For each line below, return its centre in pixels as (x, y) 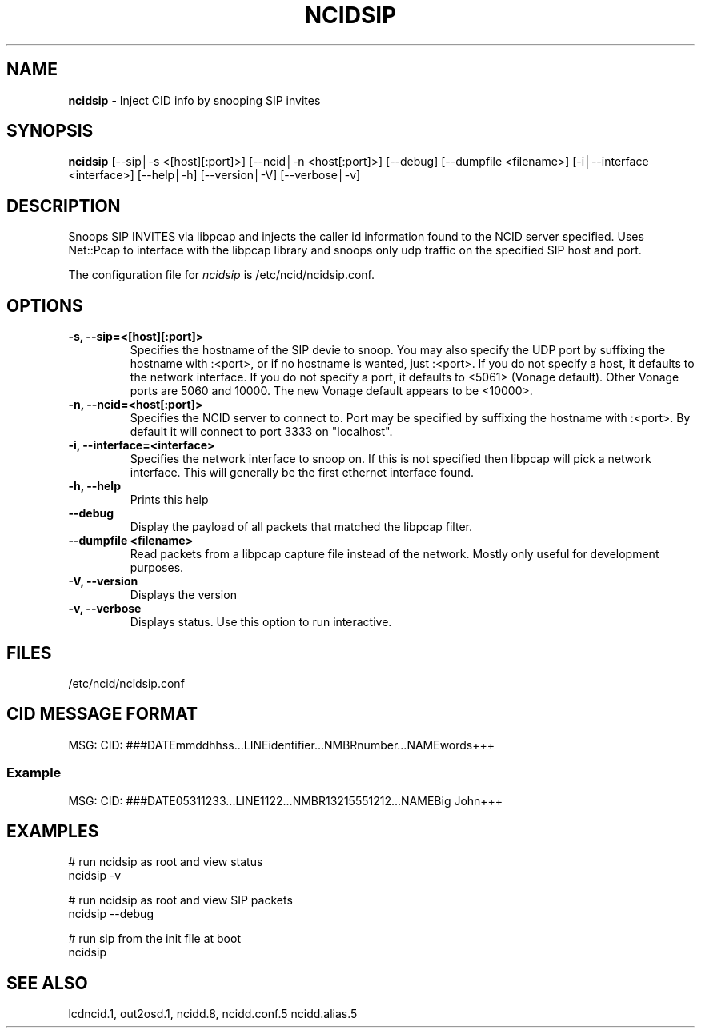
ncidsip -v (95, 876)
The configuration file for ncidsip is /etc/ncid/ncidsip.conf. (222, 275)
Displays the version (183, 595)
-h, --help (94, 486)
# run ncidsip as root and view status (166, 862)
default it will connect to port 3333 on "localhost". (261, 432)
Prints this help (169, 500)
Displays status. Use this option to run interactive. (261, 622)
